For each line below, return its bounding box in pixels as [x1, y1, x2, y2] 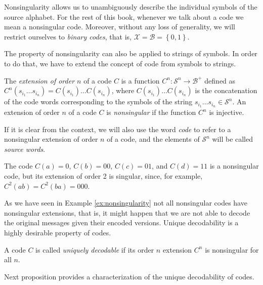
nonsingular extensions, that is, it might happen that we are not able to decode [4, 207, 250, 218]
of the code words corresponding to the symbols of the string [4, 96, 193, 107]
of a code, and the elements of [107, 134, 200, 144]
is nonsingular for [205, 244, 259, 255]
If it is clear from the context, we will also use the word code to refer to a [4, 124, 231, 134]
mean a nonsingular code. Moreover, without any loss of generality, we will [4, 21, 235, 32]
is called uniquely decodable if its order [35, 244, 154, 255]
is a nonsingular [209, 160, 259, 171]
